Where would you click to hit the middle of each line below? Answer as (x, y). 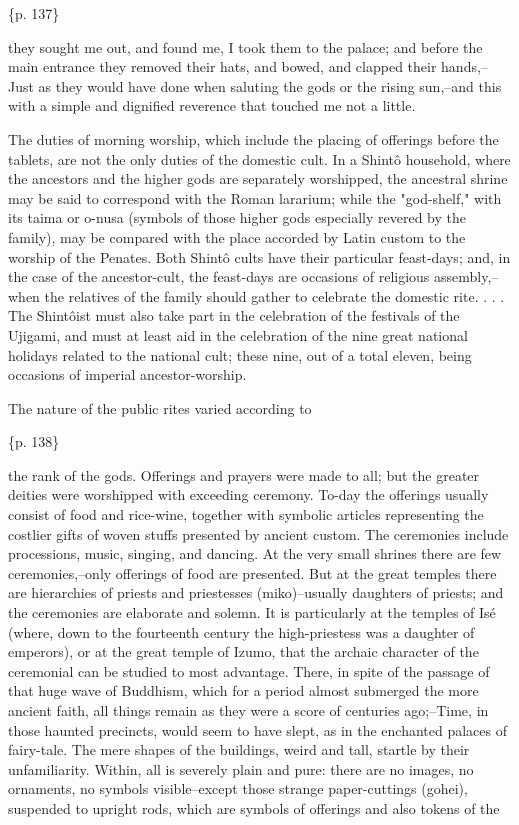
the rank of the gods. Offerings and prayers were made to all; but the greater (244, 474)
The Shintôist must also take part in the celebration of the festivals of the (234, 315)
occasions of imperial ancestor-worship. (127, 374)
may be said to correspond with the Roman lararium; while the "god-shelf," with (255, 197)
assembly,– (466, 276)
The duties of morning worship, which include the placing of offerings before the (253, 138)
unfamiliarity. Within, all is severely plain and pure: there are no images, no (241, 768)
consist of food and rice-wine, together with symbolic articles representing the (246, 514)
